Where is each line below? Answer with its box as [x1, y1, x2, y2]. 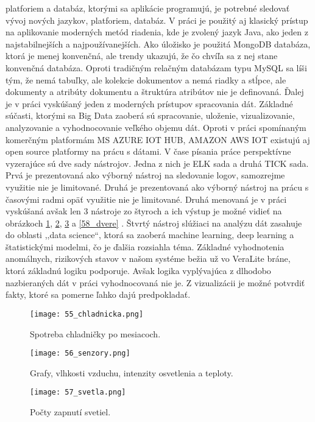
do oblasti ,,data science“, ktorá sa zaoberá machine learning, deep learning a [5, 228, 294, 241]
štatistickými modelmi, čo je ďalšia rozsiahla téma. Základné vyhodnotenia [5, 240, 285, 253]
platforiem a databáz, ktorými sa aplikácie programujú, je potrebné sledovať [5, 2, 290, 14]
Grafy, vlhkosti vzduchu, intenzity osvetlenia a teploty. [30, 366, 233, 379]
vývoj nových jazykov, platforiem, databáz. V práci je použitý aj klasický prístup [5, 13, 308, 26]
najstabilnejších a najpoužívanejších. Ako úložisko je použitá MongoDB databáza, [5, 37, 311, 50]
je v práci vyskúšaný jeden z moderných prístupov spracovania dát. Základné [5, 97, 293, 110]
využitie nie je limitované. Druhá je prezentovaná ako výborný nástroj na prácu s [5, 180, 309, 193]
